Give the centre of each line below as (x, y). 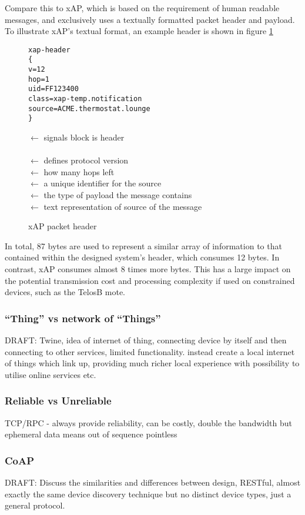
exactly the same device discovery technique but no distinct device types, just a (148, 494)
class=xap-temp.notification (85, 99)
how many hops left (79, 171)
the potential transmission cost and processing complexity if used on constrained (150, 280)
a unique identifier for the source (103, 183)
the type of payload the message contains (118, 195)
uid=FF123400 (53, 89)
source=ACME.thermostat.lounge (89, 108)
